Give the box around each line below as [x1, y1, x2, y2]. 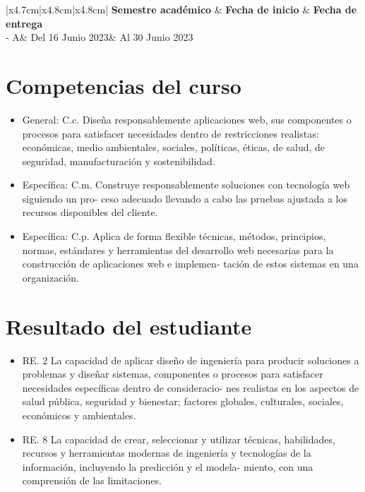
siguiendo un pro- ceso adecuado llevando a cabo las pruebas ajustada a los [22, 191, 348, 205]
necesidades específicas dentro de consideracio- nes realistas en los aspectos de [22, 380, 359, 395]
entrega [6, 16, 43, 30]
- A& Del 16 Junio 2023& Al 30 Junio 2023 [6, 30, 193, 44]
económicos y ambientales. [22, 407, 136, 422]
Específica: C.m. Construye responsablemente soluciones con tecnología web [22, 177, 350, 192]
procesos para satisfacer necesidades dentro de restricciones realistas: [22, 126, 319, 140]
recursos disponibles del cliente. [22, 205, 158, 220]
